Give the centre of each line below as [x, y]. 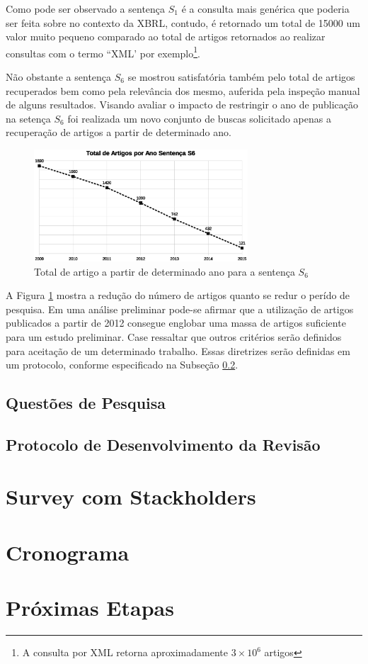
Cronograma [68, 552]
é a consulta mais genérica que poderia [265, 9]
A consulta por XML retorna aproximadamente [125, 652]
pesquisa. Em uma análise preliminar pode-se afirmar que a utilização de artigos [180, 309]
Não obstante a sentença [59, 77]
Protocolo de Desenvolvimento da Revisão [163, 444]
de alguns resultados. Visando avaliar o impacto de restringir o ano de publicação [182, 105]
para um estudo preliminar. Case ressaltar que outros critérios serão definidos [174, 336]
